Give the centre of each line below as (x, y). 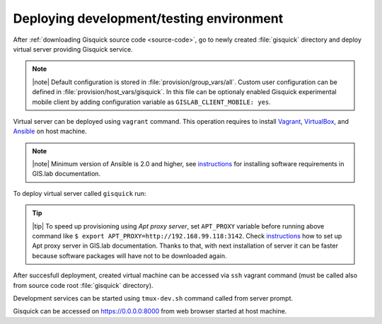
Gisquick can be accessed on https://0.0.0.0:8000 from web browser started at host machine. (150, 311)
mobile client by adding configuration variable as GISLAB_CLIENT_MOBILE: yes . (152, 102)
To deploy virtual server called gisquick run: (80, 193)
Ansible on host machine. (50, 132)
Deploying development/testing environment (148, 18)
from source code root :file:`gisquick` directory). (83, 285)
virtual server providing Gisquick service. (73, 49)
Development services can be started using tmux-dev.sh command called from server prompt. (153, 298)
